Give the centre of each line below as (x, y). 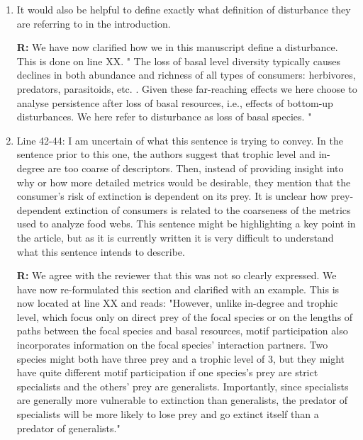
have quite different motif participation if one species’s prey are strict (167, 372)
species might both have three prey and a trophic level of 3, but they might (181, 358)
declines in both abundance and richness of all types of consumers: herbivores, (186, 75)
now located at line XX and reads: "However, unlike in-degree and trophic (177, 303)
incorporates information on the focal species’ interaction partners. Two (172, 345)
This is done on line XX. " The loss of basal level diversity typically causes (178, 61)
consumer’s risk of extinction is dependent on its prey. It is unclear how (172, 196)
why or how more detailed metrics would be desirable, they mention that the (184, 182)
